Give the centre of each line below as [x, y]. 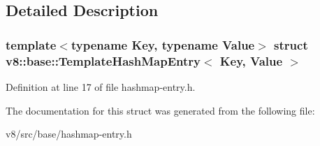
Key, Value [251, 60]
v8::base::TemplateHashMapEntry [103, 60]
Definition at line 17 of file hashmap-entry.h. [101, 86]
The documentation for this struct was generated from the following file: [160, 110]
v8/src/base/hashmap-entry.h [69, 134]
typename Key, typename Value [163, 44]
